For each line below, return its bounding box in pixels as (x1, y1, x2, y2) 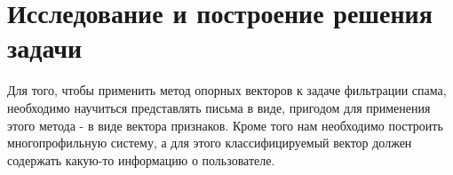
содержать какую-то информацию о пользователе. (7, 150, 275, 169)
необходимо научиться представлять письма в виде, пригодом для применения (7, 98, 431, 116)
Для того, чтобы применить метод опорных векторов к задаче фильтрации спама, (7, 81, 447, 99)
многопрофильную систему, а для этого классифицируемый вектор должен (7, 133, 412, 152)
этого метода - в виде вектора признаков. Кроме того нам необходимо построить (7, 115, 443, 134)
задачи (7, 29, 83, 66)
